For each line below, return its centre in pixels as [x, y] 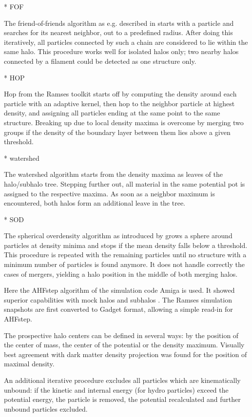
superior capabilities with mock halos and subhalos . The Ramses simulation [118, 299]
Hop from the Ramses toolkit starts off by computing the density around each [120, 94]
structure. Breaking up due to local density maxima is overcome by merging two [124, 122]
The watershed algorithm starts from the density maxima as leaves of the [113, 174]
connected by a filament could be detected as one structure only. [100, 61]
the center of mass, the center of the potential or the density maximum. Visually [124, 345]
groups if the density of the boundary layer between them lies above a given [117, 132]
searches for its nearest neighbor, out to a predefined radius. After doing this [118, 32]
